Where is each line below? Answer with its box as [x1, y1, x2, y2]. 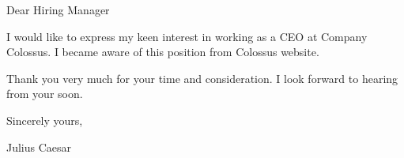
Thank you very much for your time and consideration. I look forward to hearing [6, 70, 398, 86]
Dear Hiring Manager [6, 2, 110, 17]
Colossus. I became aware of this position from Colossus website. [6, 43, 319, 60]
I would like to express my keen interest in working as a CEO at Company [6, 28, 368, 44]
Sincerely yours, [6, 111, 83, 128]
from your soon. [6, 85, 83, 102]
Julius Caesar [6, 138, 72, 155]
